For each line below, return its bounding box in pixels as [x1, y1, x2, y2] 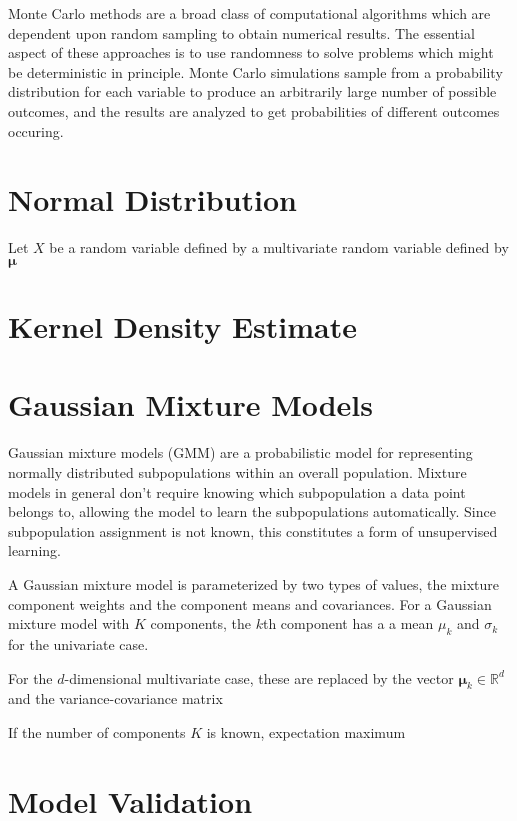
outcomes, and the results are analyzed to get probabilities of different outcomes [8, 100, 500, 121]
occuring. [8, 120, 64, 141]
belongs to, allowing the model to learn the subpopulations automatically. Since [8, 501, 496, 522]
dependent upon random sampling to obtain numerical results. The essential [8, 22, 475, 43]
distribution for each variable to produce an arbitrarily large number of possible [8, 81, 497, 102]
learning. [8, 540, 61, 561]
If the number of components [8, 721, 186, 742]
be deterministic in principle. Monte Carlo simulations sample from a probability [8, 61, 503, 82]
